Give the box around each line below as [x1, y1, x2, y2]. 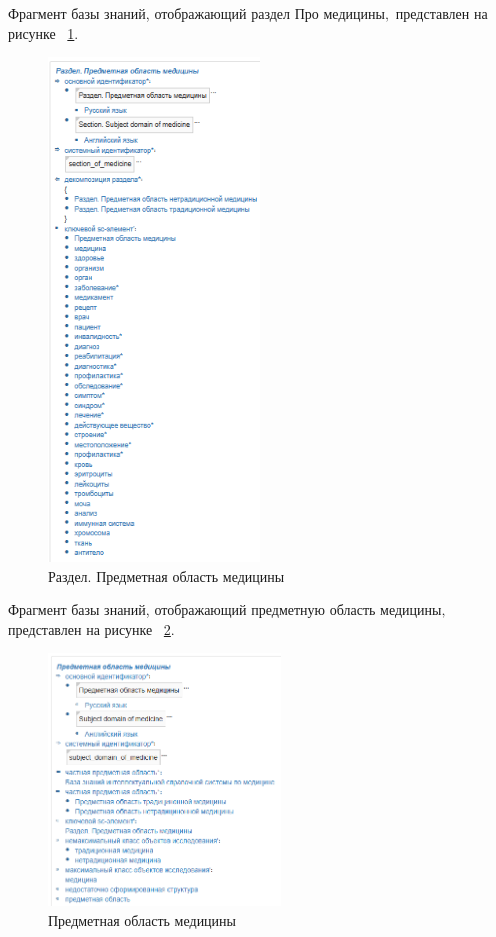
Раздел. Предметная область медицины [48, 565, 285, 586]
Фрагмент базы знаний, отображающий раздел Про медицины [8, 3, 385, 23]
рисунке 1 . [8, 22, 79, 43]
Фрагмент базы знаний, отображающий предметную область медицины [8, 599, 442, 620]
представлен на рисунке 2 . [8, 618, 175, 639]
